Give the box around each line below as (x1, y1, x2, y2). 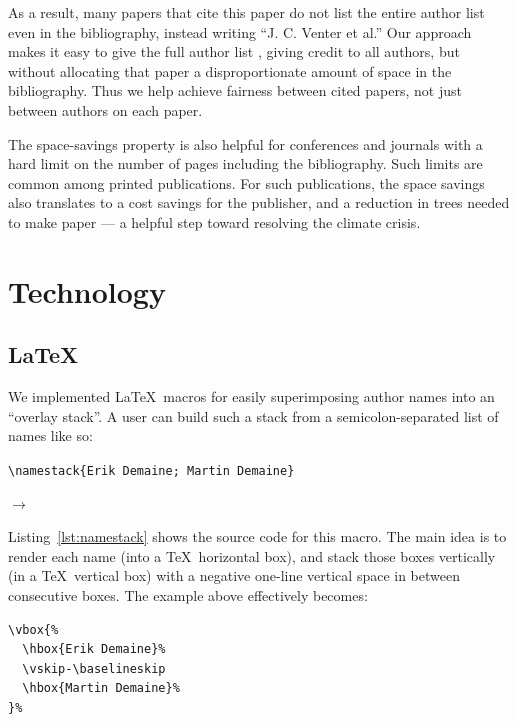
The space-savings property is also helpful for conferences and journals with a (8, 133, 483, 154)
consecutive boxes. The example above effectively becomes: (8, 584, 368, 605)
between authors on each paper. (8, 99, 203, 120)
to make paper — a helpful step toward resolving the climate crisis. (8, 211, 421, 232)
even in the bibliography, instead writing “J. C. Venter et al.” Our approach (8, 21, 472, 42)
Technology (8, 270, 166, 311)
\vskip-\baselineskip (22, 661, 166, 676)
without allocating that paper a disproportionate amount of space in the (8, 60, 452, 81)
